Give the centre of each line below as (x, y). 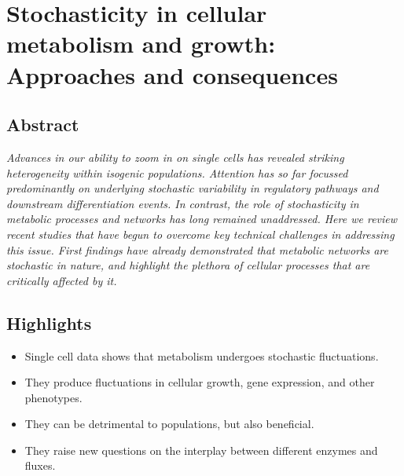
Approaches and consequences (172, 74)
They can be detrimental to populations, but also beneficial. (169, 424)
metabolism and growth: (141, 44)
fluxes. (40, 465)
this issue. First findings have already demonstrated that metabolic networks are (197, 249)
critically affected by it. (62, 280)
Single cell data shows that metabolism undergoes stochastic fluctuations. (202, 355)
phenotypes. (53, 397)
